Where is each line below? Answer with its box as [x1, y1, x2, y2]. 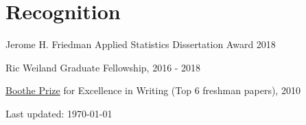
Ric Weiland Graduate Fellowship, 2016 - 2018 [5, 60, 201, 74]
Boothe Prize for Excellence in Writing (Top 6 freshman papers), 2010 [5, 83, 301, 98]
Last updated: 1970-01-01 [5, 106, 113, 120]
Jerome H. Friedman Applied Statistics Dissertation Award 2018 [5, 37, 276, 52]
